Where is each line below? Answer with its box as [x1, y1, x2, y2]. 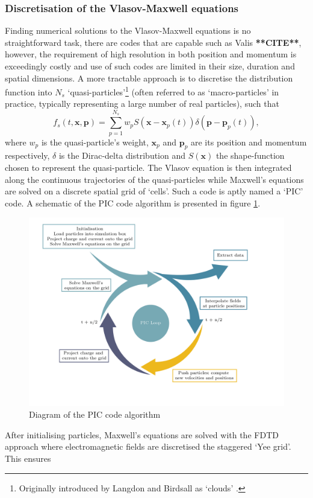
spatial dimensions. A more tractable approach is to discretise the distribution [5, 71, 293, 84]
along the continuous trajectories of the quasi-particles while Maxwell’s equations [5, 173, 304, 185]
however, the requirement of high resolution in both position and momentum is [5, 48, 297, 60]
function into [5, 85, 52, 98]
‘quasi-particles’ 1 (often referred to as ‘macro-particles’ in [67, 84, 279, 98]
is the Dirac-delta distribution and [58, 149, 186, 162]
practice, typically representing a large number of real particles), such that [5, 97, 279, 110]
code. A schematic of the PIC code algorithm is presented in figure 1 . [5, 196, 261, 209]
